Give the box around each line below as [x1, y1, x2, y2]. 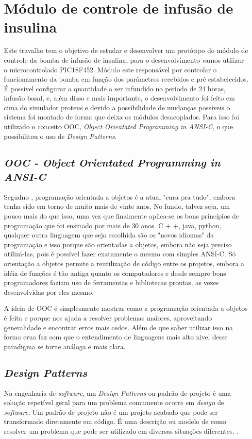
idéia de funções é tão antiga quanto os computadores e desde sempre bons [4, 268, 226, 278]
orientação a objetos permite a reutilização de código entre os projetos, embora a [4, 258, 245, 268]
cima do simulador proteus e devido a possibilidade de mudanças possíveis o [4, 102, 230, 112]
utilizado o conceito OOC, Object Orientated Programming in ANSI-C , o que [4, 121, 233, 132]
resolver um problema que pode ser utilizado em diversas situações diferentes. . [4, 425, 238, 436]
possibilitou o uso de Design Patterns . [4, 131, 117, 141]
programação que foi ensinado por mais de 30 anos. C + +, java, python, [4, 220, 221, 230]
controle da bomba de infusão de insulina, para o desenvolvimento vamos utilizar [4, 54, 244, 65]
